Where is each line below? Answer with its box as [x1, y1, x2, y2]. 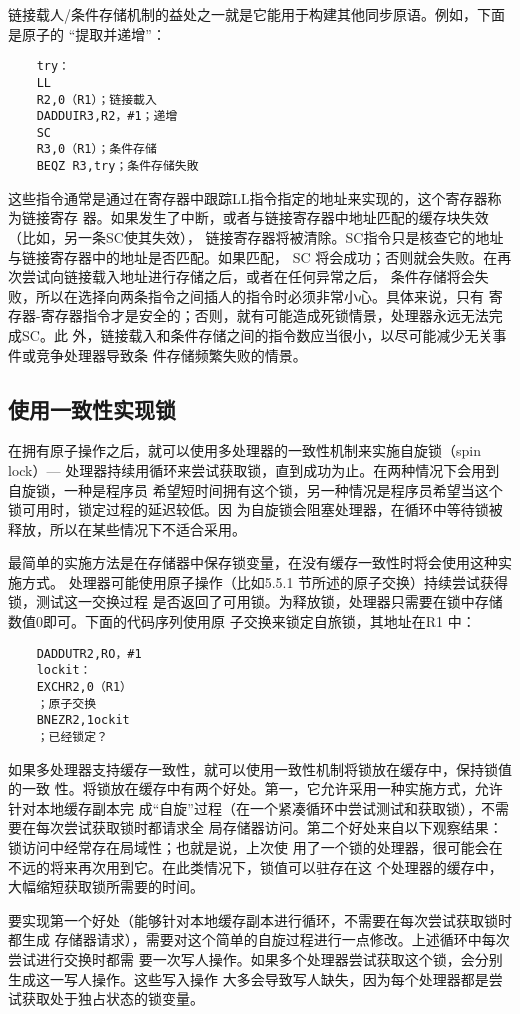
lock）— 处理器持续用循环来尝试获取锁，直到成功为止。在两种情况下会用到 [8, 459, 500, 480]
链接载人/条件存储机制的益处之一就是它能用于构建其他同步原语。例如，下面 [8, 4, 505, 24]
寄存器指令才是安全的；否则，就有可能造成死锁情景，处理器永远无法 [40, 305, 489, 326]
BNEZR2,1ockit [36, 713, 130, 728]
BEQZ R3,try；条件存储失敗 [36, 159, 199, 174]
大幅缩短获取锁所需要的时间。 [8, 876, 204, 897]
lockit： [36, 663, 92, 678]
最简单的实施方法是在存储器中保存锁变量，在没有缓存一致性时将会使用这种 [8, 552, 498, 573]
